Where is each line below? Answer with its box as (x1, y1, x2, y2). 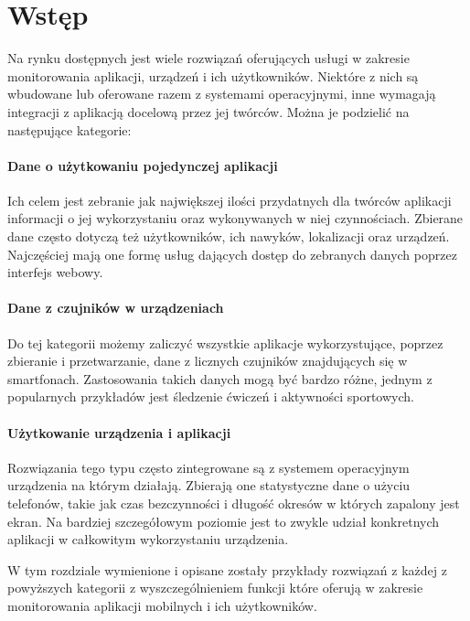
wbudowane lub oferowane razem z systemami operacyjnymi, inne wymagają (7, 84, 436, 103)
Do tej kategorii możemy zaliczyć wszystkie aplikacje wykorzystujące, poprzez (7, 333, 443, 352)
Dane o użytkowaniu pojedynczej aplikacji (7, 155, 278, 175)
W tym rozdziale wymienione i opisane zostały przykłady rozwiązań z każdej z (7, 560, 447, 579)
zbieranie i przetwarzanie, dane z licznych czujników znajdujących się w (7, 351, 408, 370)
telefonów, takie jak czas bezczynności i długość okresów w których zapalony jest (7, 494, 460, 513)
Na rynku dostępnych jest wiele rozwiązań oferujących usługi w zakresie (7, 48, 410, 68)
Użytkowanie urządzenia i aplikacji (7, 423, 231, 442)
